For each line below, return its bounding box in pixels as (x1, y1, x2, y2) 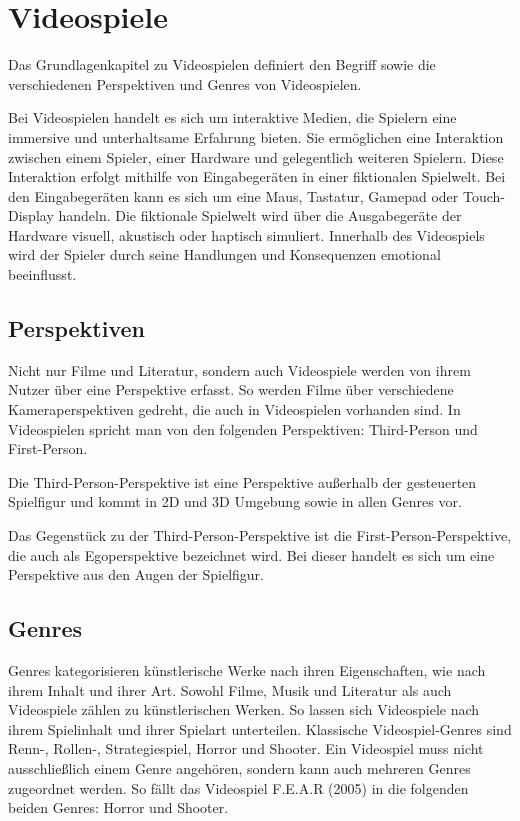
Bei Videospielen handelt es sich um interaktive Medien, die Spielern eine (8, 107, 457, 128)
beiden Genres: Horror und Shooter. (8, 797, 229, 818)
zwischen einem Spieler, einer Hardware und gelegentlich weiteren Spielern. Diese (8, 146, 504, 167)
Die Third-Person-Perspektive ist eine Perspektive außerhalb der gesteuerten (8, 471, 477, 492)
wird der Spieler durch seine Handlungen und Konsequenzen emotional (8, 244, 441, 265)
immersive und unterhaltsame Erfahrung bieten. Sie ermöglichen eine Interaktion (8, 126, 504, 147)
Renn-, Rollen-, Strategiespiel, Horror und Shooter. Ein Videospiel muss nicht (8, 738, 484, 759)
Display (8, 205, 54, 226)
